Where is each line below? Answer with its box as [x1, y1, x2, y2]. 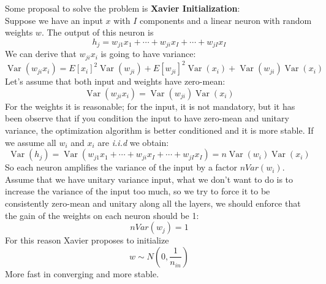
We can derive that [5, 47, 77, 60]
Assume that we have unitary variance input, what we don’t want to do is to [5, 172, 294, 185]
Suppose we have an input [5, 13, 103, 26]
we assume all [5, 136, 56, 148]
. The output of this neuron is [41, 26, 154, 39]
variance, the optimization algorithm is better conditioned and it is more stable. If [5, 123, 314, 136]
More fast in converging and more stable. [5, 267, 159, 280]
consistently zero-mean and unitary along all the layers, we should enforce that [5, 196, 301, 209]
